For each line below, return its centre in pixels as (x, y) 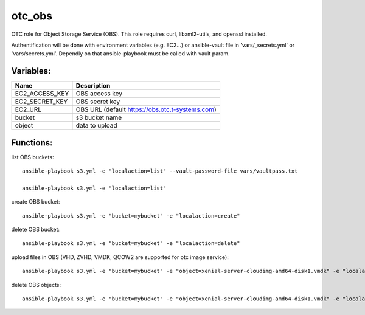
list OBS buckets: (33, 157)
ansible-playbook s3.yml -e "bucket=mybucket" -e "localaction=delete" (131, 244)
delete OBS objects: (36, 285)
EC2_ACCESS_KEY (42, 94)
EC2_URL (28, 109)
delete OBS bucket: (36, 230)
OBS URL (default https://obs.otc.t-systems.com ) (146, 109)
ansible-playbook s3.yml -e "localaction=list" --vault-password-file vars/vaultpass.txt (160, 171)
